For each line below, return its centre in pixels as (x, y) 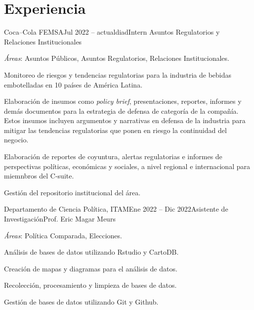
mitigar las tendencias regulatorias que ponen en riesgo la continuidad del (115, 130)
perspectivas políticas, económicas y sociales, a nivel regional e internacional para (127, 166)
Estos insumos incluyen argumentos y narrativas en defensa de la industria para (125, 120)
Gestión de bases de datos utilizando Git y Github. (81, 302)
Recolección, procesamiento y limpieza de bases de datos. (90, 285)
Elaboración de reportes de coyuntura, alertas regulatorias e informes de (113, 156)
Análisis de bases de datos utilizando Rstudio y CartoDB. (91, 252)
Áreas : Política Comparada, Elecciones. (63, 235)
